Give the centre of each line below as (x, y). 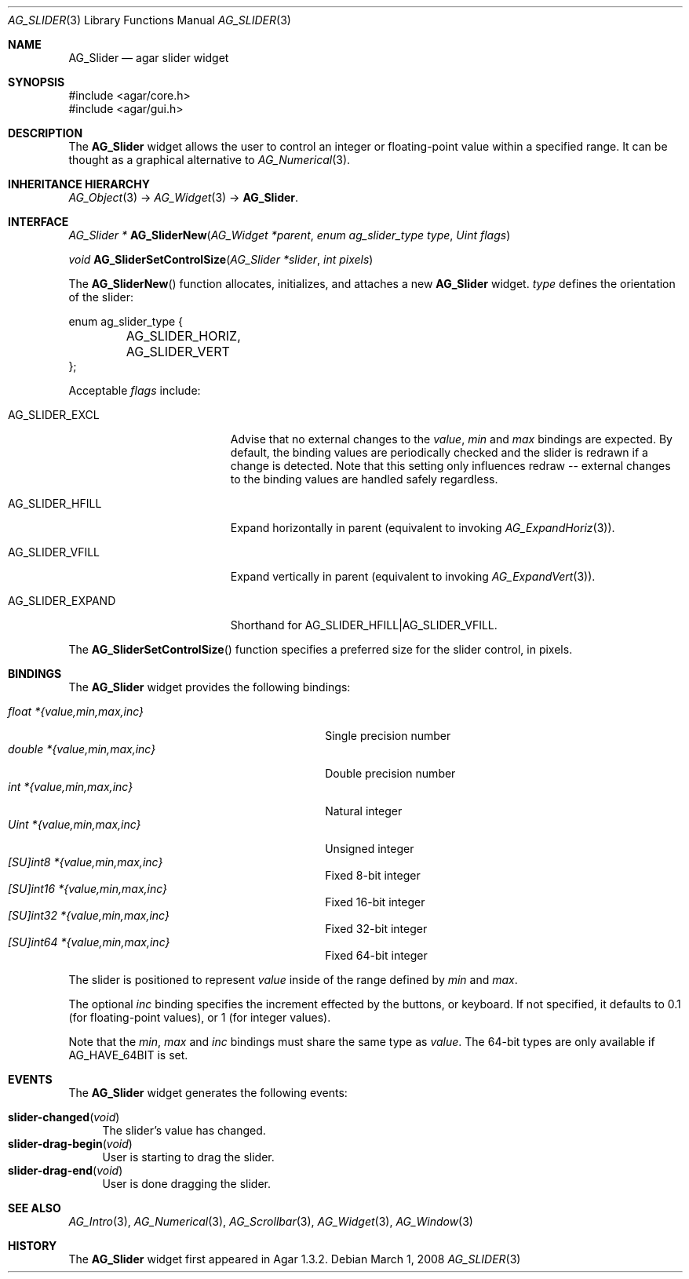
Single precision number (388, 736)
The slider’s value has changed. (184, 1130)
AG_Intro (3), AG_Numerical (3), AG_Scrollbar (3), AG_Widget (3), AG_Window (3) (271, 1221)
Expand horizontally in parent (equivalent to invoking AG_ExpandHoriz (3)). (423, 528)
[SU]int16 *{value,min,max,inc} (88, 889)
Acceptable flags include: (135, 390)
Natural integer (364, 811)
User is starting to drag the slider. (188, 1157)
